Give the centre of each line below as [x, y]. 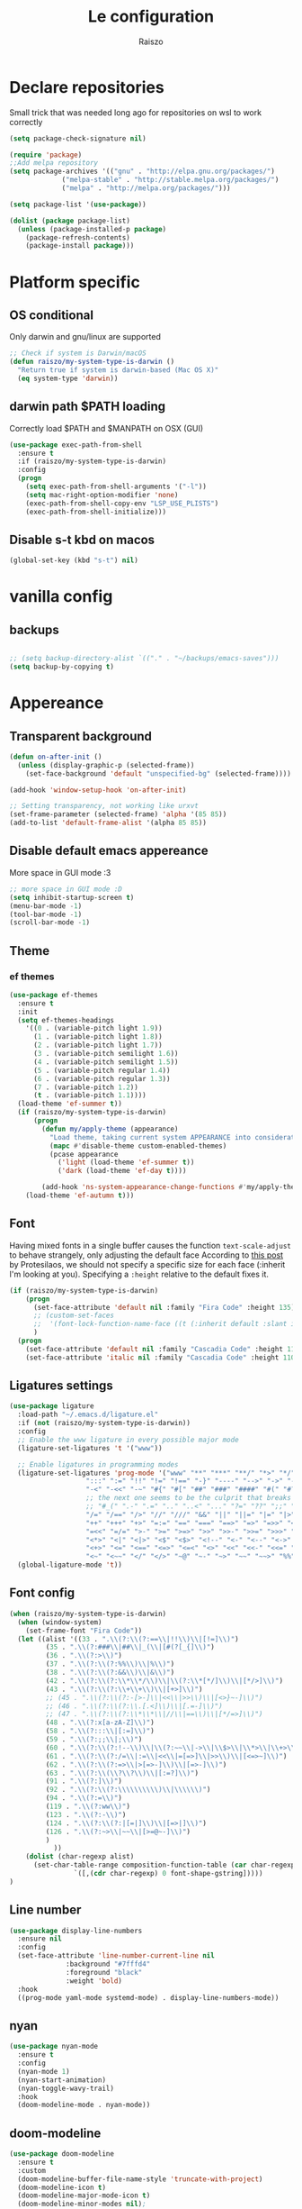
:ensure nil [40, 1939]
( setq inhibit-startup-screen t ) [72, 897]
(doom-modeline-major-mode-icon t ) [84, 2195]
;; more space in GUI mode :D [66, 889]
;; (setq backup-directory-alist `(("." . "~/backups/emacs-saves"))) [144, 659]
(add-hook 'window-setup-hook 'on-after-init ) [98, 790]
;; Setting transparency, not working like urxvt [104, 806]
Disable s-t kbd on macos [82, 539]
